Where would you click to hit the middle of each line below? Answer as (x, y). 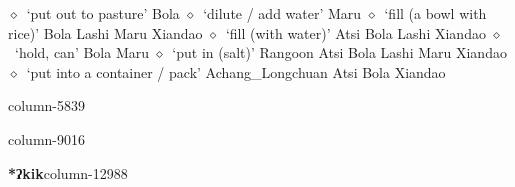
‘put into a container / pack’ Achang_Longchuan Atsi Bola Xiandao (236, 71)
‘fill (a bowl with (435, 13)
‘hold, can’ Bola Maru (82, 52)
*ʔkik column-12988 (68, 172)
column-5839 (46, 105)
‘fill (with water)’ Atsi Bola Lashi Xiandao (355, 32)
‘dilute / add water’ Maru (282, 13)
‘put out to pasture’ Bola (103, 13)
